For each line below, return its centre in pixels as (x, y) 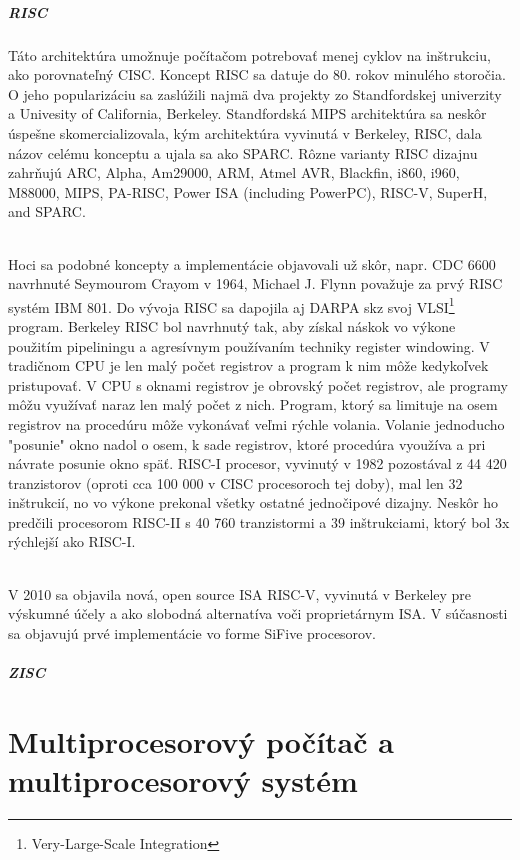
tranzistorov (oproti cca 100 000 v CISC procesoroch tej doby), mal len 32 (235, 482)
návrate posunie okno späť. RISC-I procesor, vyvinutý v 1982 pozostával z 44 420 (257, 463)
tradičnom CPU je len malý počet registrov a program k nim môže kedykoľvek (248, 365)
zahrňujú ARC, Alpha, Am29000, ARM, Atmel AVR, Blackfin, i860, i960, (234, 172)
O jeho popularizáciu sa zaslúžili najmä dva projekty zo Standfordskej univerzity (255, 93)
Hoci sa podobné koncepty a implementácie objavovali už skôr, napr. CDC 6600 (252, 263)
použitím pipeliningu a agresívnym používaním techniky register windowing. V (249, 345)
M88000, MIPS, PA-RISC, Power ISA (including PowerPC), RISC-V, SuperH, (248, 191)
